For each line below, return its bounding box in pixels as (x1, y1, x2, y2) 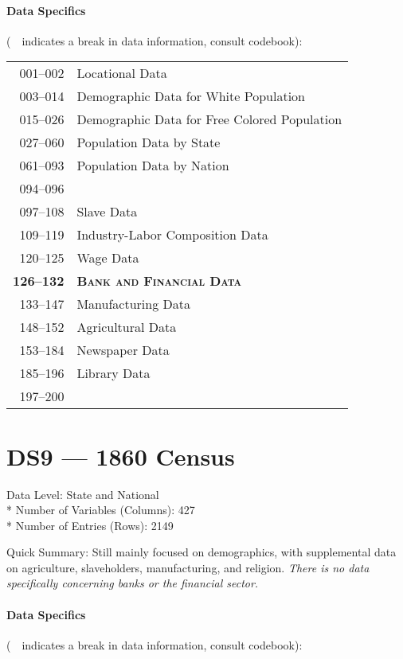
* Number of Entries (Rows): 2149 (6, 517, 174, 533)
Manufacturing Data (76, 294, 190, 314)
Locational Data (76, 64, 167, 83)
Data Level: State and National (6, 485, 159, 502)
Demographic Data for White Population (76, 87, 305, 106)
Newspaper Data (76, 341, 170, 360)
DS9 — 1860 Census (6, 439, 235, 472)
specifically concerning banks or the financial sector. (6, 575, 259, 591)
